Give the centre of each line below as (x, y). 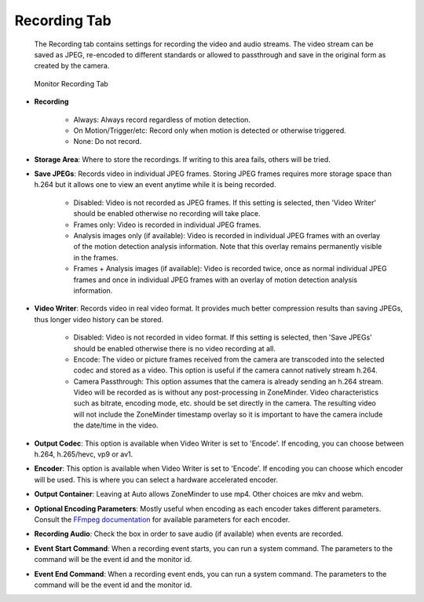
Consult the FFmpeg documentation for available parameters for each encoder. (162, 519)
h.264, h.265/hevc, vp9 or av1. (84, 454)
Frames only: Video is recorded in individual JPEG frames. (167, 225)
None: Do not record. (108, 141)
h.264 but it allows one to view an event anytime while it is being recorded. (155, 185)
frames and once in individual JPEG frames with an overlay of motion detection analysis (215, 280)
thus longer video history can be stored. (99, 319)
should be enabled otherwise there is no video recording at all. (175, 348)
